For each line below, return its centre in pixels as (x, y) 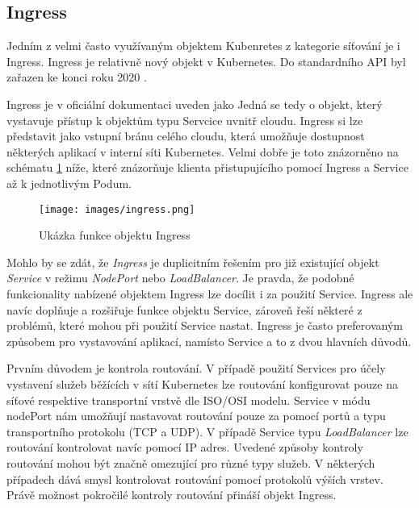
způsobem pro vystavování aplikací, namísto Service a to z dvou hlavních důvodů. (209, 341)
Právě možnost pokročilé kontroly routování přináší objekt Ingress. (172, 495)
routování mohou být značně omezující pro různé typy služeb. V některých (191, 462)
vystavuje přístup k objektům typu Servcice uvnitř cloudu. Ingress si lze (185, 120)
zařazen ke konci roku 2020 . (77, 77)
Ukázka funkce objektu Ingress (115, 235)
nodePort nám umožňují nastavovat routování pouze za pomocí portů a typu (196, 416)
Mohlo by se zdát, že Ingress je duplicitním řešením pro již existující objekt (193, 262)
